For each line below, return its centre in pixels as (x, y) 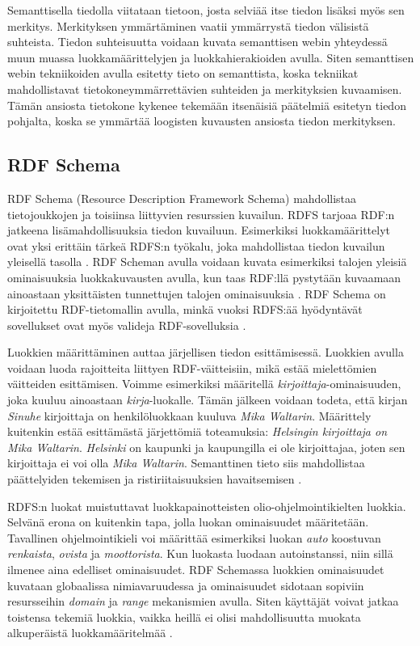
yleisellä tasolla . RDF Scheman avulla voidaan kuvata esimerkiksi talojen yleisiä (207, 262)
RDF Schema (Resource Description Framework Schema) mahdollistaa (182, 198)
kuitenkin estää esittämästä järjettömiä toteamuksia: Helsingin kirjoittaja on (197, 431)
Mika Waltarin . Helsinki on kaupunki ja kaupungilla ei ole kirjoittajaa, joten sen (206, 447)
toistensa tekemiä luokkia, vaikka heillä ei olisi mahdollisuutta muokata (184, 616)
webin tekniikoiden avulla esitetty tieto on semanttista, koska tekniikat (183, 73)
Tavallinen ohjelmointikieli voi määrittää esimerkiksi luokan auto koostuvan (194, 537)
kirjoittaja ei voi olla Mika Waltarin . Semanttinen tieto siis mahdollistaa (186, 463)
